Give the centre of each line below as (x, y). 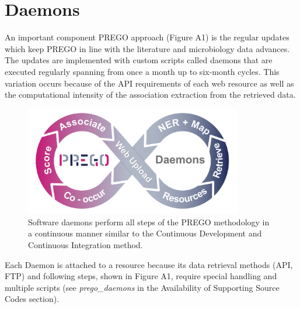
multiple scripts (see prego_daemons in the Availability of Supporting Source (142, 287)
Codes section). (32, 299)
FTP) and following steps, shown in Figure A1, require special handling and (141, 276)
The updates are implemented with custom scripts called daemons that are (139, 60)
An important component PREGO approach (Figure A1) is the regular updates (147, 37)
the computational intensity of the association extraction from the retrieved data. (150, 95)
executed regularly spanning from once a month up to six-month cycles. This (142, 71)
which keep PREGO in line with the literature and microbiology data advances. (147, 48)
